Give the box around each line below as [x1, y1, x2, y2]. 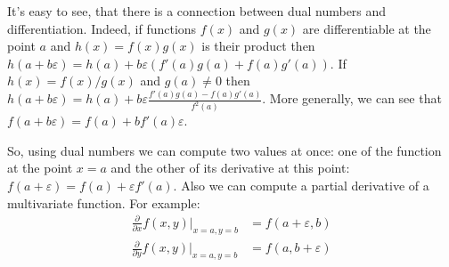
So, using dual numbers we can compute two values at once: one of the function [7, 141, 442, 159]
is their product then [201, 36, 315, 55]
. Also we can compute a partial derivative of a [173, 176, 429, 195]
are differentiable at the [302, 19, 431, 37]
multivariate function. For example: [7, 193, 200, 212]
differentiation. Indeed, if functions [7, 19, 197, 37]
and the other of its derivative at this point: [110, 158, 350, 177]
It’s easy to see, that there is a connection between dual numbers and [7, 2, 387, 20]
